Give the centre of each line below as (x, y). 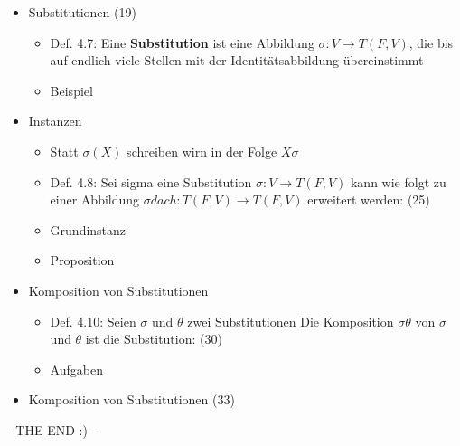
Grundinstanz (88, 229)
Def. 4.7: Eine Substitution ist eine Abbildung (182, 42)
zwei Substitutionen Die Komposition (291, 321)
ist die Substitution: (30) (154, 339)
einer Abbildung (95, 199)
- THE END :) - (52, 429)
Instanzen (55, 121)
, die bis (431, 42)
